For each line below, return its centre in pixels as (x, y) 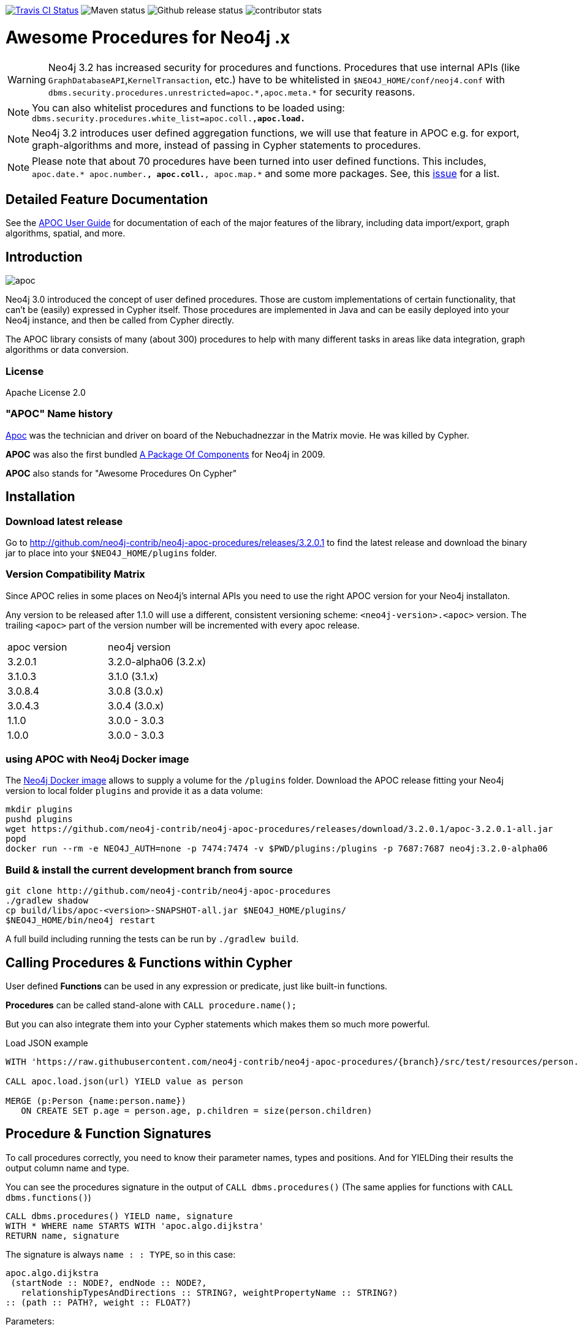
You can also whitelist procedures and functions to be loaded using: (188, 108)
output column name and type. (67, 1168)
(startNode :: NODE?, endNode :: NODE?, (109, 1283)
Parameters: (30, 1321)
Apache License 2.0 (46, 392)
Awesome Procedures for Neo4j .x (148, 37)
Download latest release (64, 521)
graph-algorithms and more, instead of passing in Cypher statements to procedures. (226, 145)
